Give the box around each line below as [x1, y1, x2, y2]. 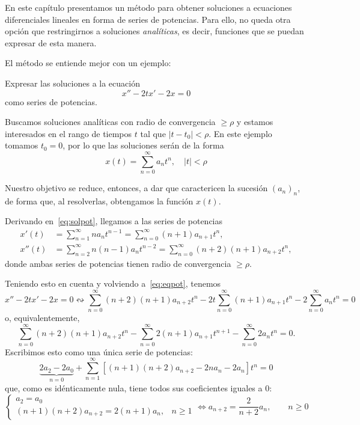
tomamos [5, 139, 38, 151]
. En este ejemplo [209, 127, 272, 139]
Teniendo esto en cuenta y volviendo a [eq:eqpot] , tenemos [5, 277, 221, 290]
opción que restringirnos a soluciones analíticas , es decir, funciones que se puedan [5, 25, 304, 37]
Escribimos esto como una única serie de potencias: [5, 345, 193, 358]
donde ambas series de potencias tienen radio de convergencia [5, 257, 231, 269]
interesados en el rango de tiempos [5, 127, 132, 139]
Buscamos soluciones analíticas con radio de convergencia [5, 115, 216, 128]
